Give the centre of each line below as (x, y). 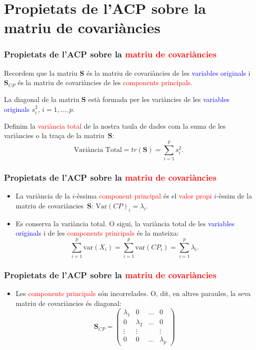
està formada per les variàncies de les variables (159, 99)
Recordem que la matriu (41, 73)
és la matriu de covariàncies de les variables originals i (168, 73)
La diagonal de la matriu (42, 99)
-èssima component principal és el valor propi (143, 196)
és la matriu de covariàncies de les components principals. (105, 82)
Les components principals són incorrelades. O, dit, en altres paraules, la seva (133, 293)
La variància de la (43, 196)
